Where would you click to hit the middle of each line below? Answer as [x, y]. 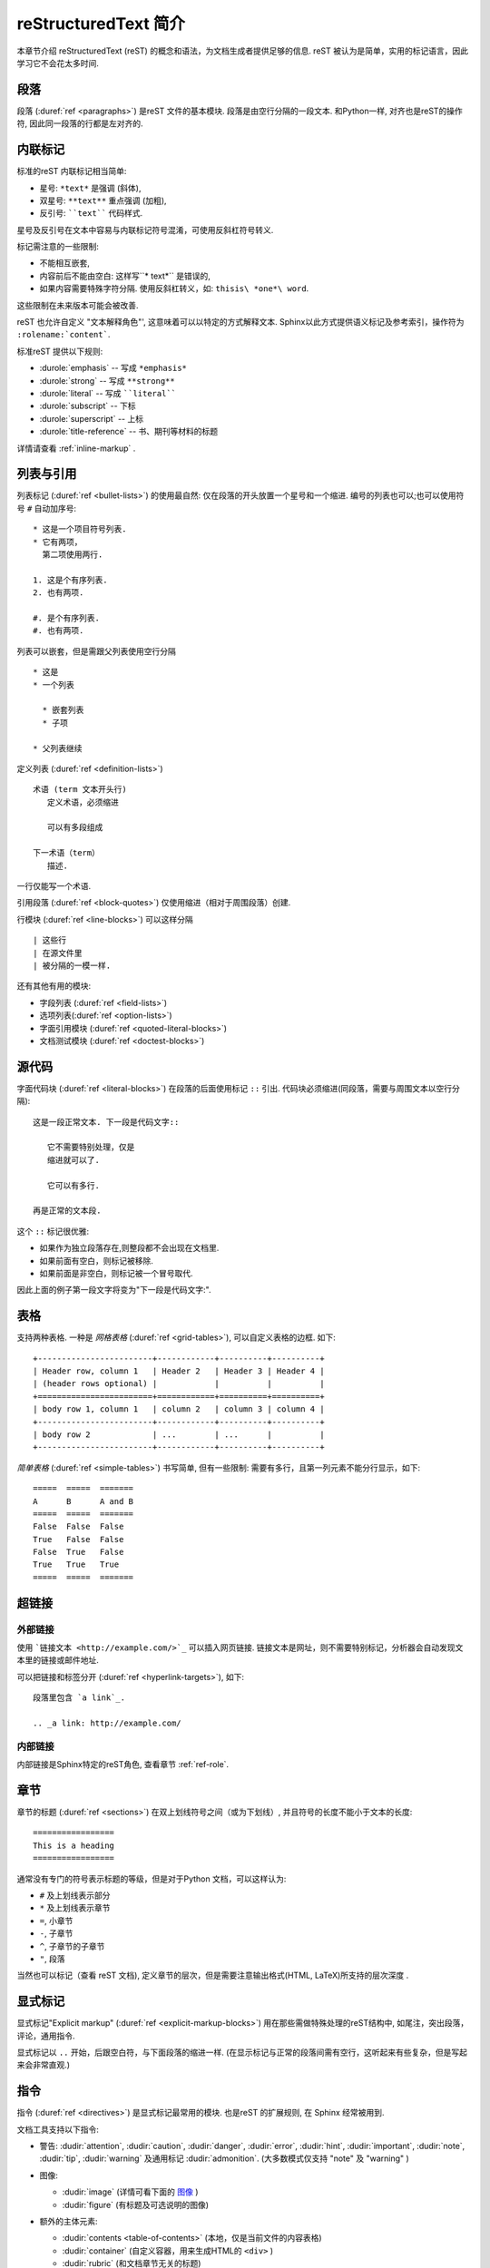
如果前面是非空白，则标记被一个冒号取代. [117, 1273]
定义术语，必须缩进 [83, 802]
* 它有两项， [58, 542]
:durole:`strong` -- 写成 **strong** [108, 380]
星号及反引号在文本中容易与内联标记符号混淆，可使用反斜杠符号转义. [145, 230]
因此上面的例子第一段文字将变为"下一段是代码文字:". [114, 1290]
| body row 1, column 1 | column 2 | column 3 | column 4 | [179, 1409]
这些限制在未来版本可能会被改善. [78, 305]
